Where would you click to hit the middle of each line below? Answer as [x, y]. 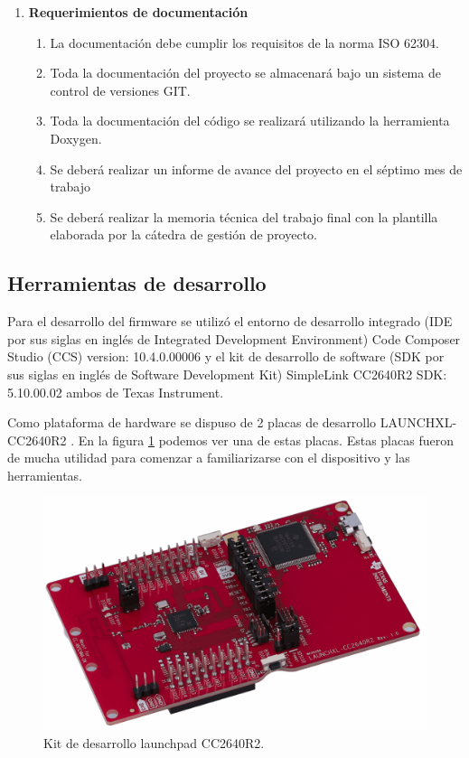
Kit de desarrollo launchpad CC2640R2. [154, 742]
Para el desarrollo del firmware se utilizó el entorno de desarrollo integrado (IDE [230, 321]
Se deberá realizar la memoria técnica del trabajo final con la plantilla [244, 216]
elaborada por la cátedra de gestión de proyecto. [183, 234]
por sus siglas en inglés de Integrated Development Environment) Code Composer [234, 338]
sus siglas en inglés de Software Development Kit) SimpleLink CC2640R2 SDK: [227, 374]
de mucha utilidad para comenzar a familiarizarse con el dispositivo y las [209, 458]
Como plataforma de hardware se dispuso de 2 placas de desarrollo [192, 422]
